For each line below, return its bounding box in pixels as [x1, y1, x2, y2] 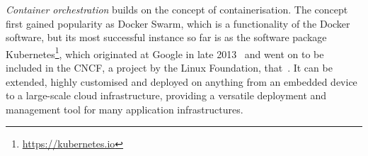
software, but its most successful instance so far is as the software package [6, 30, 327, 45]
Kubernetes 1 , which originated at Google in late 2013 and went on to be [6, 44, 324, 61]
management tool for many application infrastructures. [6, 101, 243, 116]
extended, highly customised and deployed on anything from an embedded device [6, 74, 357, 89]
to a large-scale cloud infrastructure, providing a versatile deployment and [6, 88, 327, 103]
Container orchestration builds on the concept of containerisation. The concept [6, 2, 348, 16]
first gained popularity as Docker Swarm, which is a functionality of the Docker [6, 16, 350, 30]
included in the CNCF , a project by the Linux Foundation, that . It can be [6, 60, 333, 75]
